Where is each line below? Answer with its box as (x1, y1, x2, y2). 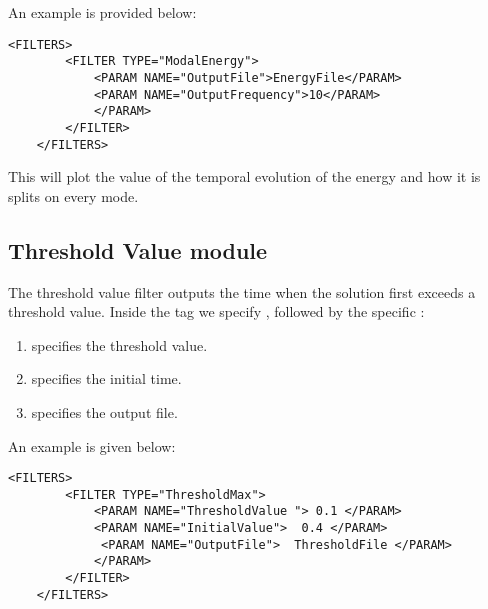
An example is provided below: (8, 2, 197, 22)
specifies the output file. (31, 401, 178, 422)
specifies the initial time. (31, 368, 182, 389)
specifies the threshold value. (31, 334, 208, 355)
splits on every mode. (8, 185, 139, 206)
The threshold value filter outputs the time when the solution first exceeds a (8, 281, 476, 302)
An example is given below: (8, 435, 176, 456)
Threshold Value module (8, 234, 268, 265)
